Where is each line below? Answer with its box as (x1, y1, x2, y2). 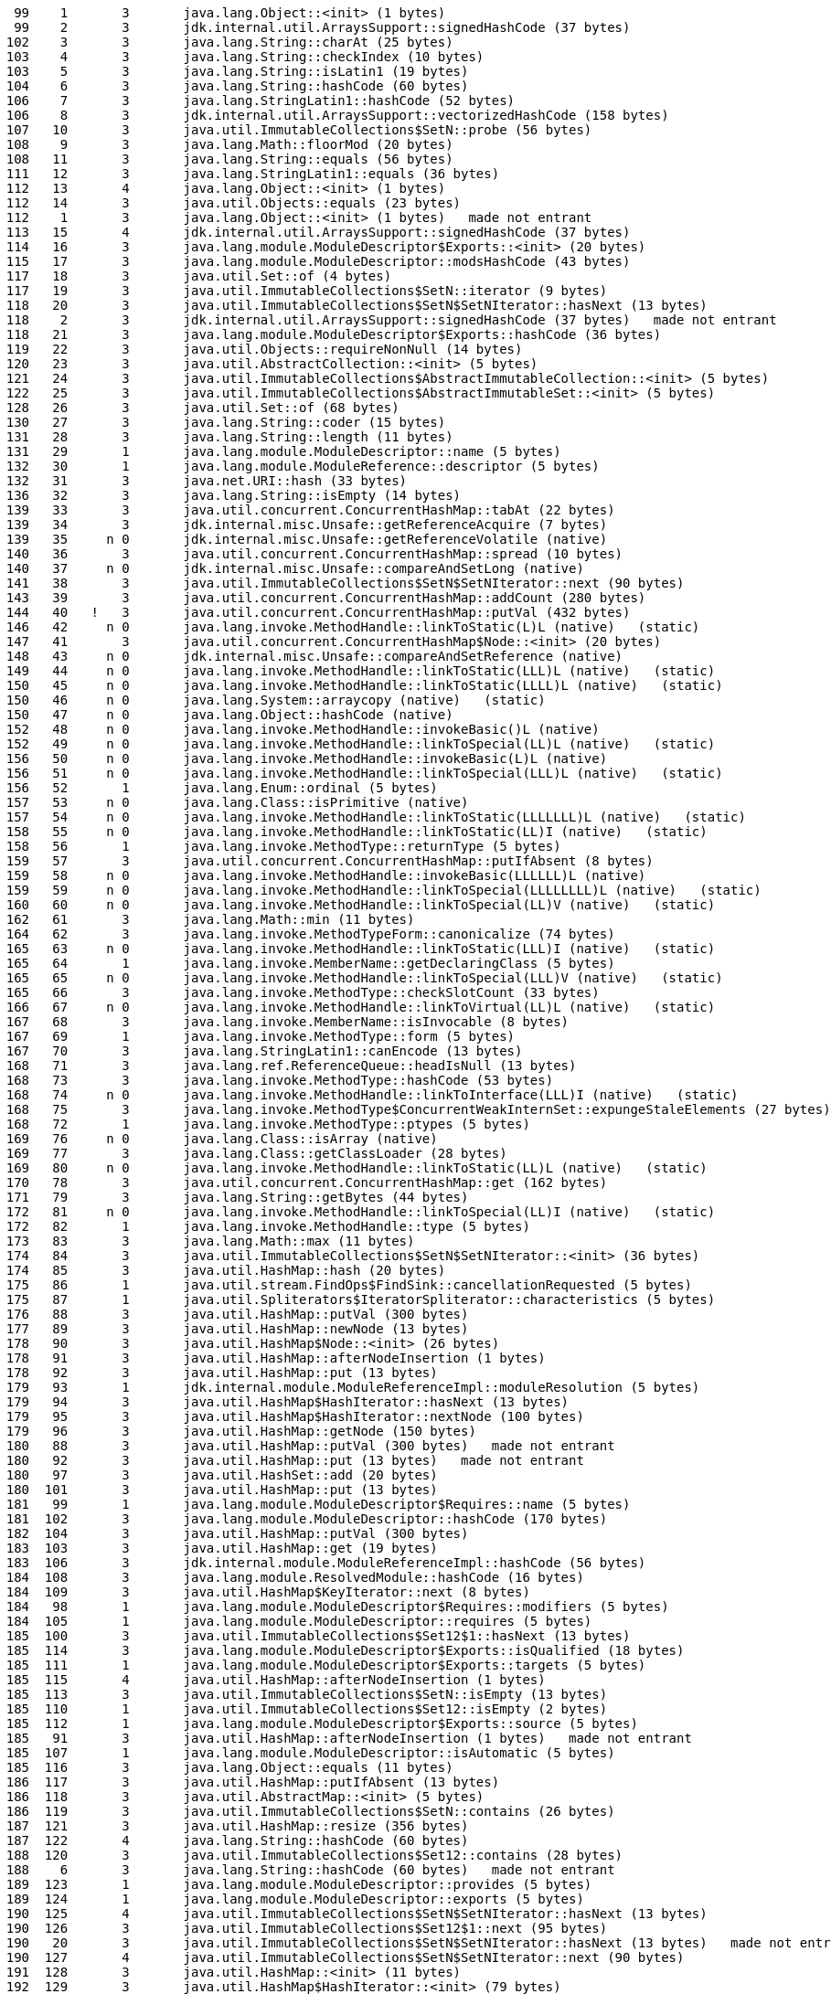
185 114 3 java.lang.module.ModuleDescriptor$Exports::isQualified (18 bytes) (5, 1643, 685, 1658)
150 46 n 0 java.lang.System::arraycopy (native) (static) (5, 693, 546, 707)
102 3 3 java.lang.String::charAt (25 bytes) (5, 35, 453, 49)
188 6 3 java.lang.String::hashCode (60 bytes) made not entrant (5, 1862, 615, 1877)
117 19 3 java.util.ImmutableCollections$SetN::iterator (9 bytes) (5, 283, 608, 298)
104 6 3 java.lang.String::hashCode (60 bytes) (5, 79, 469, 93)
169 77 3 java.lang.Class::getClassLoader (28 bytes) (5, 1146, 507, 1161)
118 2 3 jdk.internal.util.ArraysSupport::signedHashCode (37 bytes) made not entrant (5, 313, 777, 327)
